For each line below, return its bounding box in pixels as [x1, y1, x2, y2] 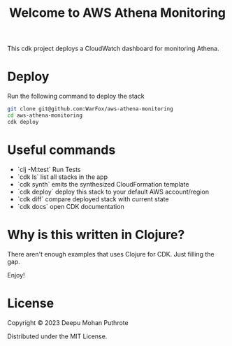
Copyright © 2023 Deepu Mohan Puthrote [7, 318, 129, 326]
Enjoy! [7, 271, 26, 279]
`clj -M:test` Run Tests [17, 165, 82, 173]
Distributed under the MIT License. [7, 332, 108, 340]
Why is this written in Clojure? [7, 226, 185, 243]
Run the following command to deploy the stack [7, 92, 145, 101]
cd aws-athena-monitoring [7, 112, 82, 119]
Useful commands [7, 142, 116, 158]
